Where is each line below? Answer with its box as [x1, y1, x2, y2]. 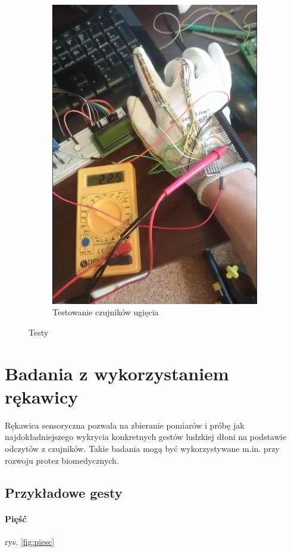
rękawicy [5, 384, 79, 408]
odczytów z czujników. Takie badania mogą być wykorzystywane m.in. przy [5, 442, 280, 455]
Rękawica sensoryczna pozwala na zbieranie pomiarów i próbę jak [5, 418, 245, 431]
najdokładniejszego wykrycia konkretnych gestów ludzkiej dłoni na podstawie [5, 430, 286, 443]
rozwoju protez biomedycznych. [5, 454, 119, 466]
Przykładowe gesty [5, 483, 123, 501]
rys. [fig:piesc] [5, 535, 55, 547]
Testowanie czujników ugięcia [52, 306, 159, 318]
